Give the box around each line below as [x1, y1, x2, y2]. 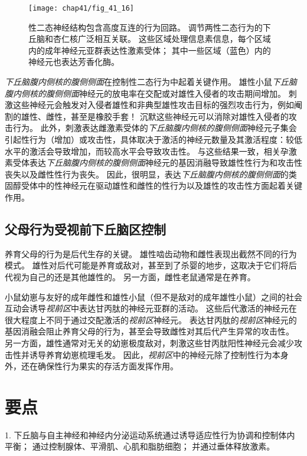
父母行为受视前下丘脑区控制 [5, 219, 166, 238]
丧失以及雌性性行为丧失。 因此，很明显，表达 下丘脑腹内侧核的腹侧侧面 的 [5, 168, 289, 180]
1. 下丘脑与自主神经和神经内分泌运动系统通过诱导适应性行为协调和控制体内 [5, 428, 295, 441]
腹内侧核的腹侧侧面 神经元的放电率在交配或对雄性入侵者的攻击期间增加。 [5, 87, 286, 99]
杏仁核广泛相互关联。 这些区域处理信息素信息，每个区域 [53, 32, 271, 45]
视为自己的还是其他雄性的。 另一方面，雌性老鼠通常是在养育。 [12, 270, 256, 283]
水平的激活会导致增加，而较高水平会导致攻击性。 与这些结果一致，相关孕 [5, 145, 289, 157]
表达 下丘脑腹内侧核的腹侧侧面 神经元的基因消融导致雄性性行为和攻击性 [29, 156, 302, 169]
